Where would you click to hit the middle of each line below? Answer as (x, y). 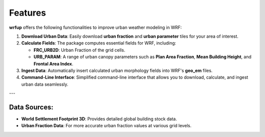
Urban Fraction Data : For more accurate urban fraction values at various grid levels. (106, 126)
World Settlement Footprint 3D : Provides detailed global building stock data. (99, 119)
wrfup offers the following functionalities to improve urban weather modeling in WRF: (95, 27)
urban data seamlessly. (45, 84)
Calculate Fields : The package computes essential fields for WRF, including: (99, 43)
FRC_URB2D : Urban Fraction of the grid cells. (79, 50)
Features (27, 13)
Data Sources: (31, 107)
